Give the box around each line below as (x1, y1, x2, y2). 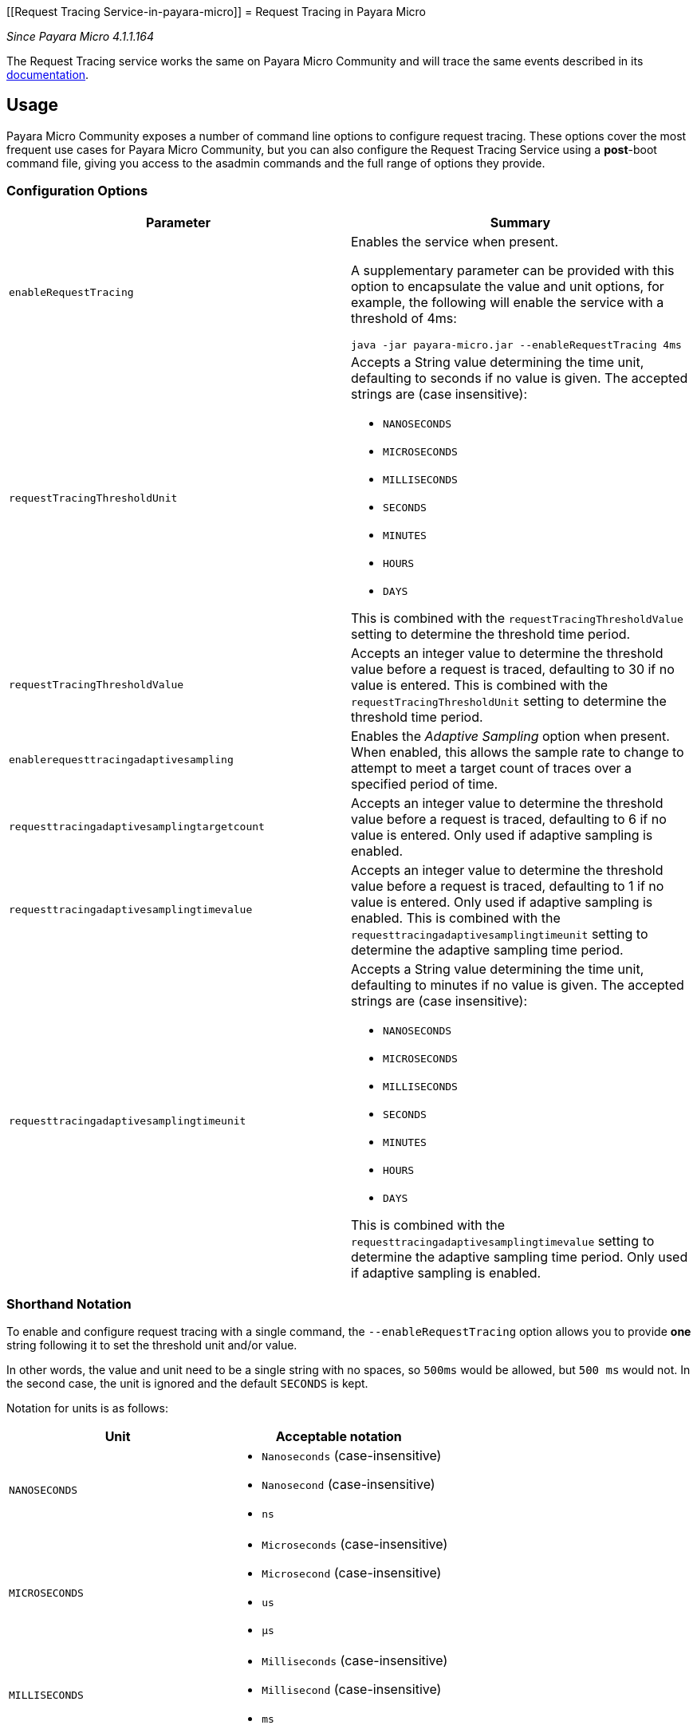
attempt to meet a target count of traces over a (351, 759, 632, 776)
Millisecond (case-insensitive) (262, 1681, 442, 1698)
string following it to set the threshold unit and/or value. (6, 1338, 297, 1353)
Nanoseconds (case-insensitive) (262, 1447, 442, 1464)
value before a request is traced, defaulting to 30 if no (351, 660, 675, 677)
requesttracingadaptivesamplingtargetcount (9, 821, 265, 833)
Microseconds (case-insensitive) (262, 1536, 448, 1553)
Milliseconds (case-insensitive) (262, 1652, 448, 1669)
